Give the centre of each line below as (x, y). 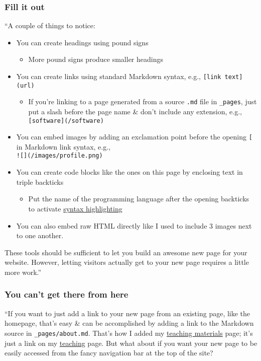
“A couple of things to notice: (50, 25)
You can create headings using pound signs (82, 42)
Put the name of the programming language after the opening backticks (139, 199)
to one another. (40, 235)
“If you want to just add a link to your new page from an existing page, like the (127, 313)
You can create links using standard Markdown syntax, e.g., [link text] (129, 76)
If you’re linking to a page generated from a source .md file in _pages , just (143, 101)
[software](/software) (66, 121)
